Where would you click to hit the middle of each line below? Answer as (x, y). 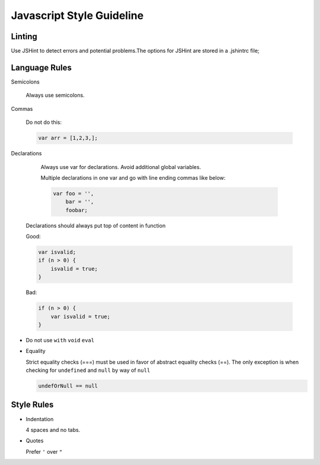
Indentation (40, 419)
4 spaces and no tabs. (53, 429)
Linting (24, 36)
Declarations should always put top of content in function (96, 225)
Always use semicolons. (55, 95)
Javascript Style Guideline (77, 15)
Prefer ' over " (44, 451)
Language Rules (41, 67)
